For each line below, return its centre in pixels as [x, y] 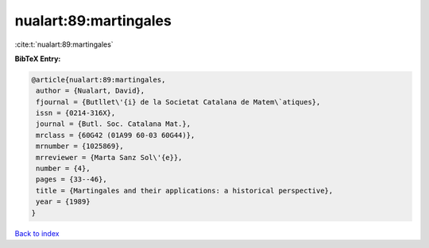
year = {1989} [63, 202]
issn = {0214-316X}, [76, 113]
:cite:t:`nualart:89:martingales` [64, 44]
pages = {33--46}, [71, 179]
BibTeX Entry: [38, 59]
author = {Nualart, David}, [91, 91]
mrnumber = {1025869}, [80, 146]
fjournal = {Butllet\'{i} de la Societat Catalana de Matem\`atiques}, [178, 102]
